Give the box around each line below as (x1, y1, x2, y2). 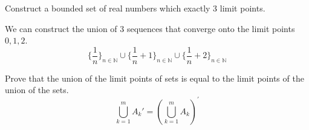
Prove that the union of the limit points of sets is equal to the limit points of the (5, 71, 304, 84)
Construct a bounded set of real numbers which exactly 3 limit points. (5, 2, 265, 14)
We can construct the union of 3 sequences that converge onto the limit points (5, 22, 295, 34)
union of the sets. (5, 83, 69, 96)
